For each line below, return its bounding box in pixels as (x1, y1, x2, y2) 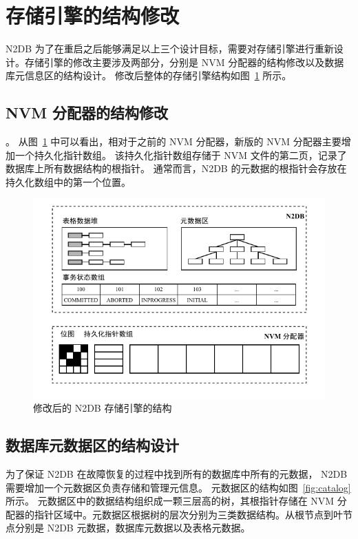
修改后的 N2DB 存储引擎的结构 (33, 401, 172, 415)
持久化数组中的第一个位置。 (6, 174, 131, 189)
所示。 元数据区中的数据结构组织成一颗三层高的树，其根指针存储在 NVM (6, 494, 335, 508)
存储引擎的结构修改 (6, 1, 180, 30)
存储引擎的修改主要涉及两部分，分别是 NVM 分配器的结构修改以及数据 (24, 54, 344, 69)
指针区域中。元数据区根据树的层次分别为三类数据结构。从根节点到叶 (34, 507, 343, 521)
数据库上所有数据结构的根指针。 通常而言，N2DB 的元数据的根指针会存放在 (6, 161, 347, 176)
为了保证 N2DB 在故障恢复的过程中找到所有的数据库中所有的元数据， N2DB (6, 467, 348, 481)
